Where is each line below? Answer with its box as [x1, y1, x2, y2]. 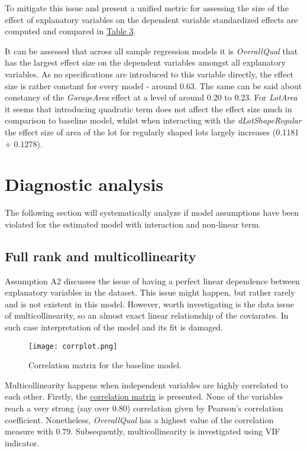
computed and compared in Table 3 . [5, 25, 136, 37]
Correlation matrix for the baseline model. [28, 359, 182, 371]
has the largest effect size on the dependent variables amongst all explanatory [5, 56, 286, 69]
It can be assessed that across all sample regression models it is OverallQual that [5, 44, 298, 57]
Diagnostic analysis [5, 172, 164, 196]
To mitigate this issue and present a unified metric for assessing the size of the [5, 2, 289, 14]
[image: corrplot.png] [28, 342, 118, 351]
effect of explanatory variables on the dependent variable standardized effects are [5, 13, 298, 25]
